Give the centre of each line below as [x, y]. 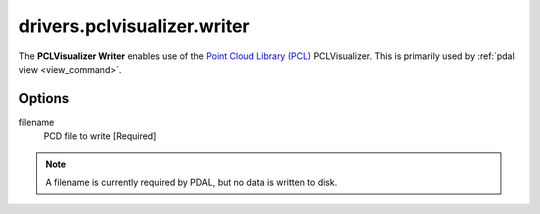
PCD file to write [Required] [100, 136]
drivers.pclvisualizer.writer [134, 26]
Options [44, 98]
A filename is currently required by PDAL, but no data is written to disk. [191, 182]
